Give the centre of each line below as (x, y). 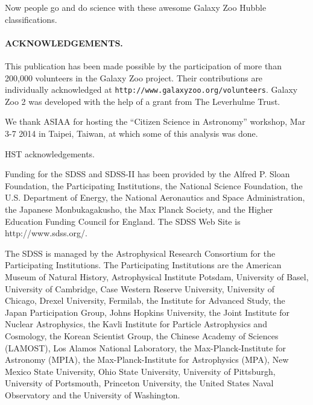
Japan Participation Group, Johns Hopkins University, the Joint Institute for (147, 312)
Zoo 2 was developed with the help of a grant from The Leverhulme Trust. (143, 101)
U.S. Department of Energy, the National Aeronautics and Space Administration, (155, 197)
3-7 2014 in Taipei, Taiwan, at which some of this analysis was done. (131, 133)
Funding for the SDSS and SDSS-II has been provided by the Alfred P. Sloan (147, 174)
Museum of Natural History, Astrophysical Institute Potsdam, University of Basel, (157, 276)
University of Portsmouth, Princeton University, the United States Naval (139, 383)
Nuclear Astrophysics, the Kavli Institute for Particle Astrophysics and (136, 324)
